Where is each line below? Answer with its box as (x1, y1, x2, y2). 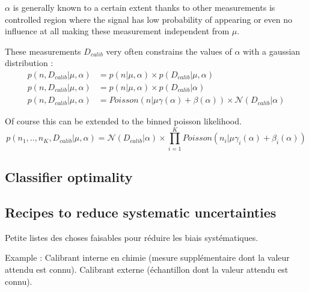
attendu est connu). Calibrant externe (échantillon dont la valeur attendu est (5, 263, 289, 275)
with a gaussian (243, 44, 301, 57)
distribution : (5, 56, 54, 69)
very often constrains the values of (106, 44, 232, 57)
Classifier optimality (5, 168, 133, 186)
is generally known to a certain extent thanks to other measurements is (13, 1, 275, 13)
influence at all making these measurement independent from (5, 25, 230, 37)
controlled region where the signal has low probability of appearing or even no (5, 13, 292, 25)
